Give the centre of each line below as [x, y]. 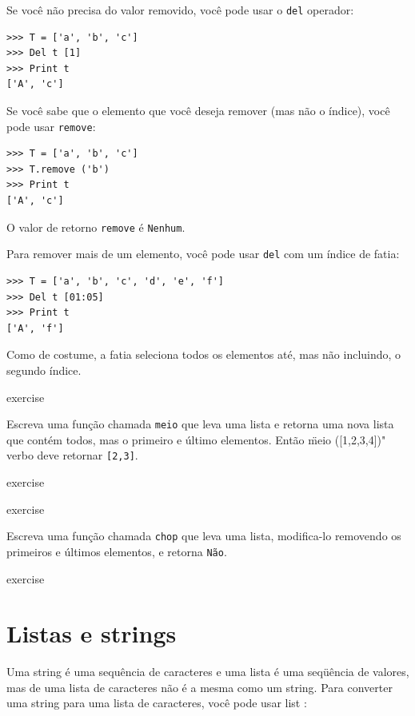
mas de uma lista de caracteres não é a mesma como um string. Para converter [200, 687]
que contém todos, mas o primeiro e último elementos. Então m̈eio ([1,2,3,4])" [196, 439]
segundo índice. [44, 370]
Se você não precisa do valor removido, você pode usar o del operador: [180, 10]
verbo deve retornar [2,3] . [72, 455]
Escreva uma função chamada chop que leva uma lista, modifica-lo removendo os [204, 536]
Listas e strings [92, 633]
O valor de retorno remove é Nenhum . [96, 227]
